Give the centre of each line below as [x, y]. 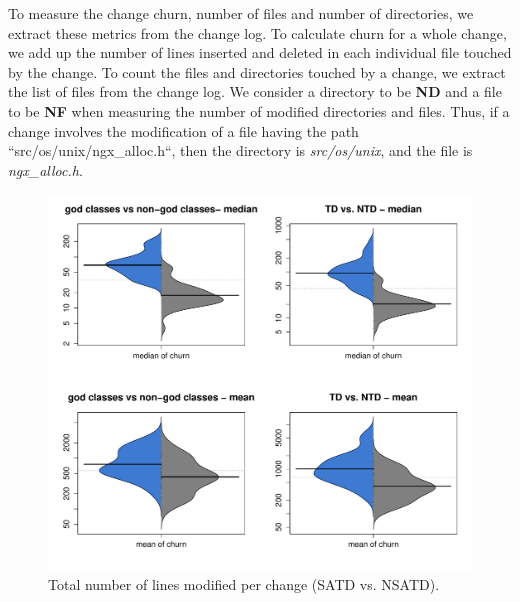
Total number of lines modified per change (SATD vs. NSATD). [244, 584]
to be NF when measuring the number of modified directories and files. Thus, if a [259, 110]
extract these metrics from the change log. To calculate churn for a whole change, [257, 32]
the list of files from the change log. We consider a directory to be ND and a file [255, 91]
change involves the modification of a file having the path [183, 130]
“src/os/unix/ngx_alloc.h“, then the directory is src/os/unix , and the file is [240, 150]
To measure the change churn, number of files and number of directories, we [241, 13]
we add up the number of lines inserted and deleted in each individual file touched [260, 52]
